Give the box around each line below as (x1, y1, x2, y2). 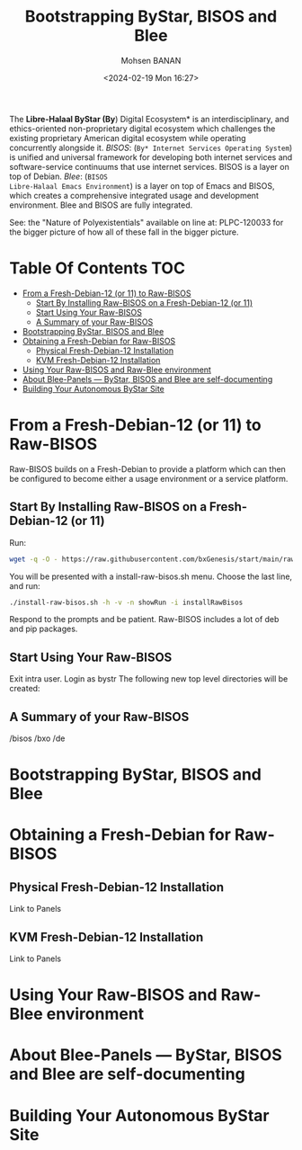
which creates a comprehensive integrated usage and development (9, 190, 259, 201)
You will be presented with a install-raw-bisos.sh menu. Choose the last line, (9, 571, 293, 582)
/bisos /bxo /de (9, 733, 66, 744)
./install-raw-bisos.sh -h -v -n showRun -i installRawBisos (9, 598, 244, 607)
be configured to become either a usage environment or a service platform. (9, 473, 289, 484)
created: (9, 683, 40, 694)
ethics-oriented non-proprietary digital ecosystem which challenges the (9, 123, 276, 134)
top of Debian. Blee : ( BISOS (9, 171, 108, 182)
